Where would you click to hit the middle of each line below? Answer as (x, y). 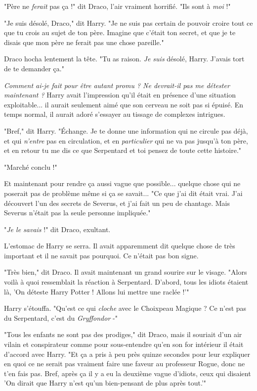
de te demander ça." (34, 68)
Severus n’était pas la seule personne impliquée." (77, 213)
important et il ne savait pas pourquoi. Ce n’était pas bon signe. (101, 255)
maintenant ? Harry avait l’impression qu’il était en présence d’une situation (120, 95)
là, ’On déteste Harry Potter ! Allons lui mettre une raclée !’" (97, 291)
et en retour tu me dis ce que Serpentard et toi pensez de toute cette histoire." (123, 150)
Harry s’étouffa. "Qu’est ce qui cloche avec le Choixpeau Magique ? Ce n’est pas (125, 308)
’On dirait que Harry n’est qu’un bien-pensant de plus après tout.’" (105, 383)
